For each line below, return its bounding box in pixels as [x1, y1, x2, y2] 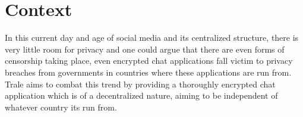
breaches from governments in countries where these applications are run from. [5, 66, 292, 78]
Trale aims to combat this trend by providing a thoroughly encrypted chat [5, 77, 276, 90]
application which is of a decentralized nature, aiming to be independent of [5, 89, 278, 102]
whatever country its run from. [5, 100, 117, 113]
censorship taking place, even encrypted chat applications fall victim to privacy [5, 54, 293, 67]
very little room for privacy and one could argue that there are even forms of [5, 43, 285, 55]
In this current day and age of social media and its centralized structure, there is [5, 31, 299, 44]
